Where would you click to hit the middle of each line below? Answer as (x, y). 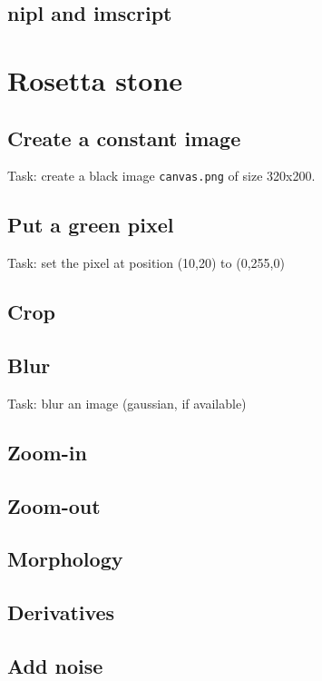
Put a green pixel (91, 225)
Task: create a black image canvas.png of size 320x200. (161, 176)
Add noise (55, 665)
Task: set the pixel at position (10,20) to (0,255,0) (146, 263)
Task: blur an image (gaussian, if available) (127, 403)
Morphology (65, 559)
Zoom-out (54, 505)
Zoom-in (47, 452)
